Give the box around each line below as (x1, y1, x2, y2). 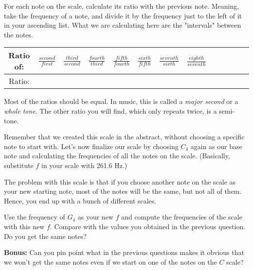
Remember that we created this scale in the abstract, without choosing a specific (4, 132, 245, 142)
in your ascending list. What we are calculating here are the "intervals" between (4, 20, 241, 30)
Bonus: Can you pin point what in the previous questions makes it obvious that (4, 247, 244, 257)
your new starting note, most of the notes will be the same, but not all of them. (4, 186, 242, 196)
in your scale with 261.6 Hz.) (41, 160, 127, 170)
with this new (4, 221, 45, 231)
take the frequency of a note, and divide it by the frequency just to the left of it (4, 10, 242, 20)
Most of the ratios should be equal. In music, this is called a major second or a (4, 96, 238, 106)
